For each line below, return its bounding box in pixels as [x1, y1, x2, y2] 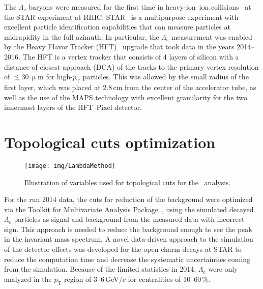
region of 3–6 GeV [64, 273, 119, 284]
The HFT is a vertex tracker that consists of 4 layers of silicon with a [22, 51, 239, 62]
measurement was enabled [171, 31, 252, 42]
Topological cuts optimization [4, 131, 216, 152]
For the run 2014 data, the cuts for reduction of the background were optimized [4, 194, 253, 205]
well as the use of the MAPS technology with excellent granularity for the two [4, 92, 248, 102]
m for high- [38, 71, 73, 82]
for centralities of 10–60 [128, 273, 201, 284]
